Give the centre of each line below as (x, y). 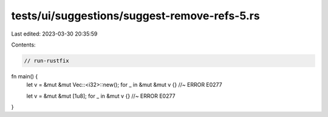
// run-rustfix (46, 61)
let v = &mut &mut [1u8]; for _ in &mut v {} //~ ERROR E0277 (101, 96)
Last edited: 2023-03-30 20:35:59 (54, 34)
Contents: (23, 45)
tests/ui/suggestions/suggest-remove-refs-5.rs (136, 16)
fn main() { (25, 76)
